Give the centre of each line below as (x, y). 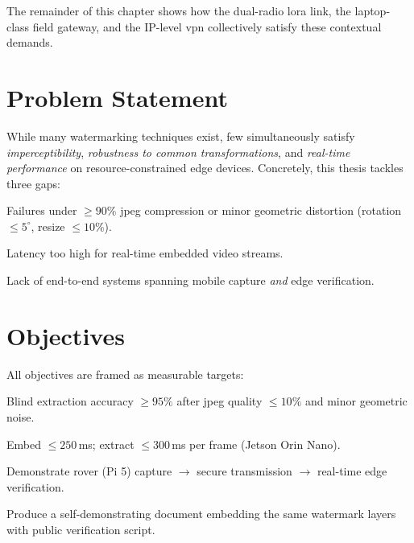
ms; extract (106, 444)
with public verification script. (81, 529)
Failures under (42, 210)
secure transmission (244, 471)
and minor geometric (356, 401)
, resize (48, 226)
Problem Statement (117, 97)
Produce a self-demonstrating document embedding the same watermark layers (201, 514)
